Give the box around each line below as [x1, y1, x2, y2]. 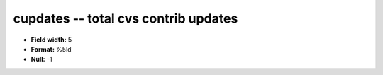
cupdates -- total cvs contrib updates [13, 11, 238, 26]
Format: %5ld [30, 45, 72, 53]
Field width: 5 [30, 35, 72, 44]
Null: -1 [30, 55, 52, 64]
